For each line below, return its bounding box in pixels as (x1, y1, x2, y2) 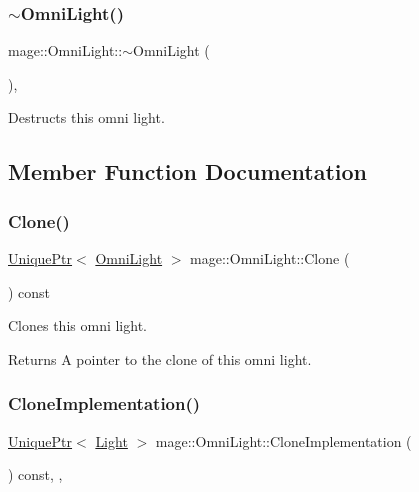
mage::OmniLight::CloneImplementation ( (155, 430, 412, 451)
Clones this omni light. (8, 315, 147, 336)
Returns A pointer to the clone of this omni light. (8, 348, 312, 369)
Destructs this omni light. (8, 107, 165, 128)
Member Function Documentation (8, 156, 368, 187)
